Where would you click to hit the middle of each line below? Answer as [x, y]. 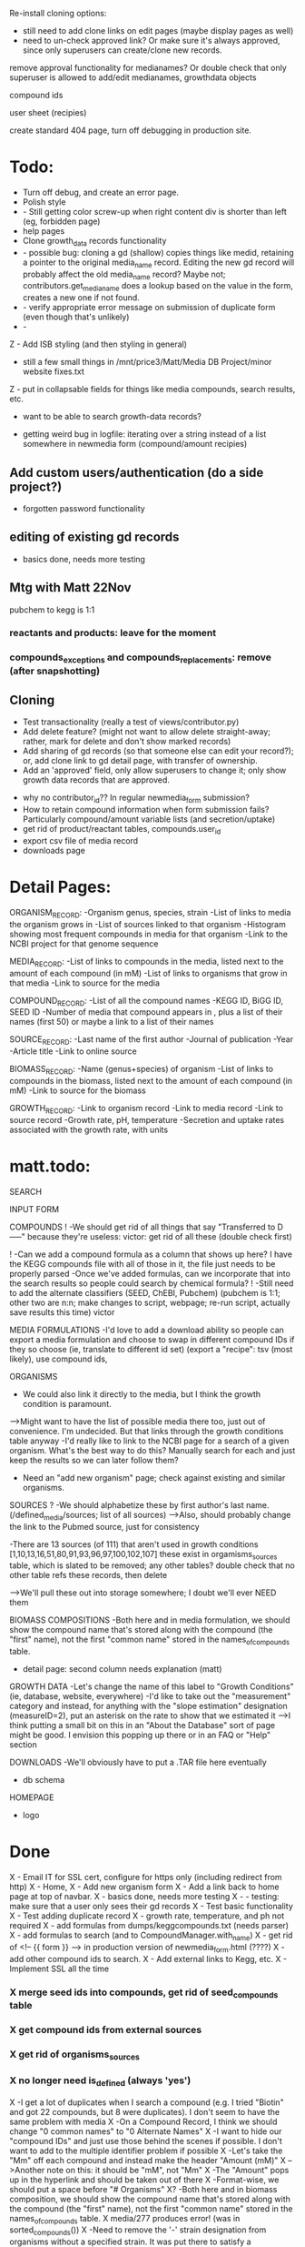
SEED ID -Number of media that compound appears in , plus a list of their [146, 1012]
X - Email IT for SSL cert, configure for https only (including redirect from [146, 1878]
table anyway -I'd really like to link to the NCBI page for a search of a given [149, 1441]
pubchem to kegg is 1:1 [52, 610]
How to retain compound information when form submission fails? [146, 810]
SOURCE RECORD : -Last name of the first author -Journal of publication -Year [151, 1041]
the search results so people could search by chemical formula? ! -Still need [152, 1283]
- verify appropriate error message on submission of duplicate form [149, 308]
